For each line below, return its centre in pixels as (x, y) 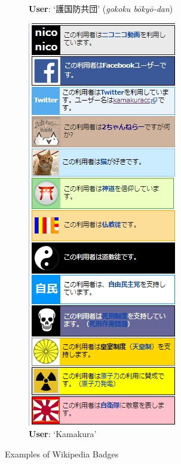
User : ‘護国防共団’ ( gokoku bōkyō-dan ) (101, 8)
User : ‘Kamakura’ (63, 434)
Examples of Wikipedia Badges (62, 454)
